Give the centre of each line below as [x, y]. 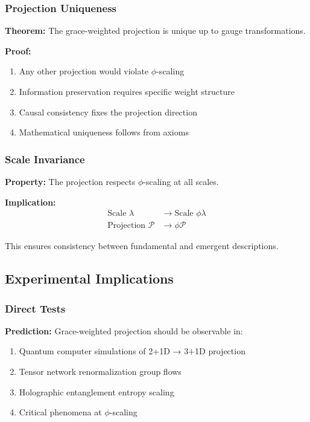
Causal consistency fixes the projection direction [108, 112]
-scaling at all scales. [181, 181]
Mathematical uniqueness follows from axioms [104, 132]
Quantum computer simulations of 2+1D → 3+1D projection [132, 351]
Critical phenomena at [60, 412]
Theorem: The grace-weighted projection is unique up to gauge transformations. [155, 31]
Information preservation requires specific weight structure [127, 91]
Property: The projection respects [70, 181]
